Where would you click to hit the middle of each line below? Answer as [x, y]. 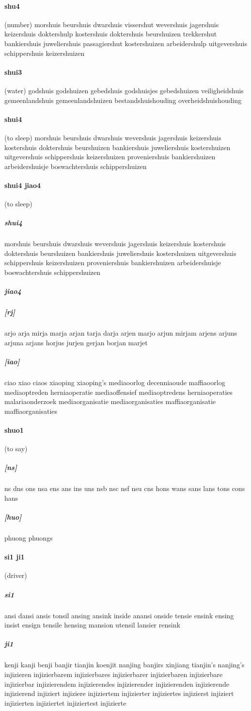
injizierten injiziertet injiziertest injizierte [65, 703]
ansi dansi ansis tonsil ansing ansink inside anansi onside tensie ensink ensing [119, 615]
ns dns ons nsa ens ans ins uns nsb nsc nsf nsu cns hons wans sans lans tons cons [125, 488]
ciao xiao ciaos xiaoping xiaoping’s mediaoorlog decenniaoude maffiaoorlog [115, 382]
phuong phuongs [29, 538]
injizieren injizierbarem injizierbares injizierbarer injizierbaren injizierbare [114, 674]
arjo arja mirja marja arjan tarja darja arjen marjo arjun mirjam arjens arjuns [121, 333]
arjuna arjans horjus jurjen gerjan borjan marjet [76, 342]
